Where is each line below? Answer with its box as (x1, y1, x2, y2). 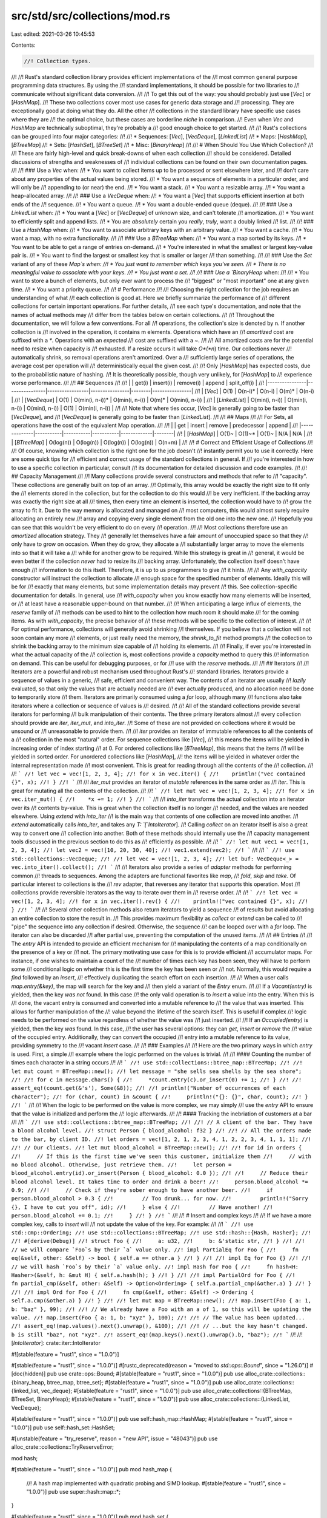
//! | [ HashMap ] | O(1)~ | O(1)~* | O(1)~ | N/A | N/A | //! (176, 430, 312, 437)
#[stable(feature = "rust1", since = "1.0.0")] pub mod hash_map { (11, 1466, 173, 1473)
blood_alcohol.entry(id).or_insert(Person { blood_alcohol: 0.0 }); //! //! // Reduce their (11, 1169, 308, 1177)
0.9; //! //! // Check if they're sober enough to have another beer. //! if (11, 1187, 274, 1194)
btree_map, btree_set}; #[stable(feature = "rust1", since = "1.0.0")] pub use (47, 1378, 233, 1386)
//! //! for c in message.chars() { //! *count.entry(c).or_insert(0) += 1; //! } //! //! (11, 1077, 302, 1083)
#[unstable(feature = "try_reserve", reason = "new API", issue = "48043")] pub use (11, 1435, 218, 1442)
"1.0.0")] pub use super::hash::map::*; (26, 1488, 121, 1495)
